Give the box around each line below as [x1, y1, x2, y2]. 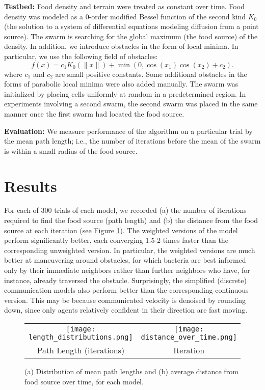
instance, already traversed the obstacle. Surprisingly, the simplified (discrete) [4, 274, 247, 285]
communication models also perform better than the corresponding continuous [4, 285, 249, 295]
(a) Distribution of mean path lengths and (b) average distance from [24, 366, 238, 376]
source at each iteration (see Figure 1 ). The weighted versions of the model [4, 225, 238, 235]
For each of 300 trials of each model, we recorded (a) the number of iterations [4, 205, 247, 215]
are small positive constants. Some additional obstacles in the [55, 68, 247, 79]
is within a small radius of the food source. [4, 145, 138, 156]
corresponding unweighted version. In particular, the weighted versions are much [4, 244, 255, 255]
